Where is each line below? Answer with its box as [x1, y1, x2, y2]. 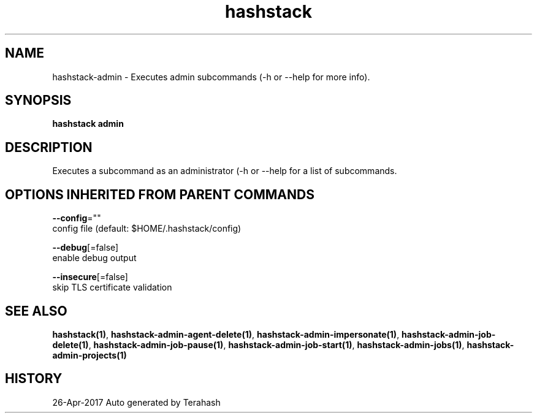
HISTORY [5, 371, 63, 387]
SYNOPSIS [5, 93, 72, 108]
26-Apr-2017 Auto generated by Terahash [52, 397, 221, 408]
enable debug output [52, 253, 137, 264]
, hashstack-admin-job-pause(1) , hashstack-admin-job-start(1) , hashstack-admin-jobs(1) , [88, 339, 465, 350]
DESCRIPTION [5, 139, 93, 155]
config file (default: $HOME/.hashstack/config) [52, 223, 242, 234]
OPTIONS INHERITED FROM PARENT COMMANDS [5, 186, 314, 202]
